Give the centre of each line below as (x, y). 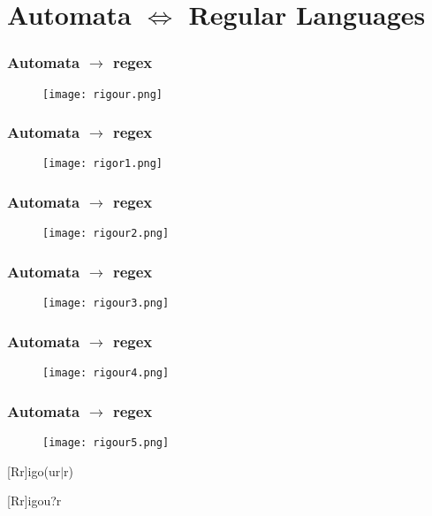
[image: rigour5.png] (106, 442)
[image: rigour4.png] (106, 373)
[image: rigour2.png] (106, 234)
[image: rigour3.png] (106, 304)
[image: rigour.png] (103, 94)
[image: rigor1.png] (103, 164)
